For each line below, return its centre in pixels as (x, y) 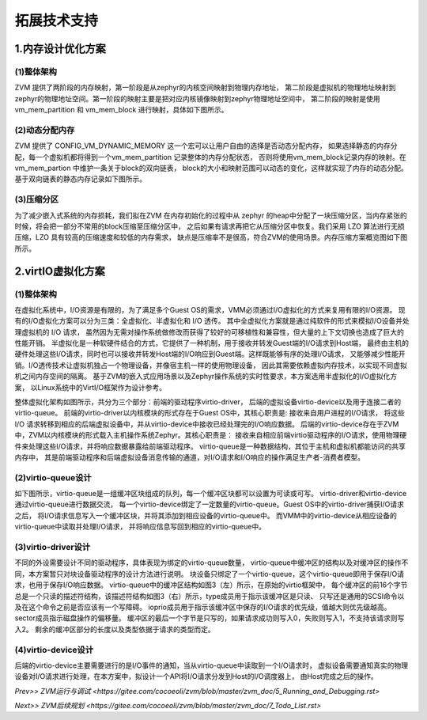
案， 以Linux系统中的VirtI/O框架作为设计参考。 (91, 387)
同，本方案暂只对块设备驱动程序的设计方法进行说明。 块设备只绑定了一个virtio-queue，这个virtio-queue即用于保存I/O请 (210, 574)
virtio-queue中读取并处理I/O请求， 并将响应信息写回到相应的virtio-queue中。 (140, 527)
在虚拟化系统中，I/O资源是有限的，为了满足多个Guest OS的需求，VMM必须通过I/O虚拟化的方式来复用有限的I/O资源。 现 (210, 309)
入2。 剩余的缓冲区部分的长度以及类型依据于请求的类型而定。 (115, 629)
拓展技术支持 (57, 21)
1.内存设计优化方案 (60, 49)
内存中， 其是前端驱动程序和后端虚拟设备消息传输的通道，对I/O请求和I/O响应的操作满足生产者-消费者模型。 (190, 457)
